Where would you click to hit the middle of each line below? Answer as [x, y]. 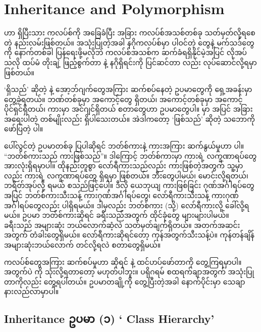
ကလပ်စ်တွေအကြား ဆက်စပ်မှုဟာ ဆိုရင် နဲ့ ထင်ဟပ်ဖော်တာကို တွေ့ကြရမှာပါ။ [123, 262]
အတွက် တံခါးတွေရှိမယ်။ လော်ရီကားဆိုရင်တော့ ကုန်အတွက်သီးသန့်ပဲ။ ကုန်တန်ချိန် [129, 235]
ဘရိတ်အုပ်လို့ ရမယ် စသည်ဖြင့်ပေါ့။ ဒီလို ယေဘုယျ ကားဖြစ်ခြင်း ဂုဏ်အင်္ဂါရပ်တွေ [129, 185]
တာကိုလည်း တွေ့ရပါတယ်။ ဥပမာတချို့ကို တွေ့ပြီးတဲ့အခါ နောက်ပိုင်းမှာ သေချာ [125, 281]
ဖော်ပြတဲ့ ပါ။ [24, 129]
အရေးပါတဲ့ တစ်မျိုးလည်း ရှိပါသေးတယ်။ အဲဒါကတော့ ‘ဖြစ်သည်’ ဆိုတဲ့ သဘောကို [129, 118]
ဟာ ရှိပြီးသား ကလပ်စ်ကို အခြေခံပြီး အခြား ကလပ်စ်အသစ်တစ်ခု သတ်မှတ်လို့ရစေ [130, 33]
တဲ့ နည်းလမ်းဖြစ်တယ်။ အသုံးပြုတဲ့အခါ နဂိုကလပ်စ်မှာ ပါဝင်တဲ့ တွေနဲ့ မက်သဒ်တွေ [129, 42]
